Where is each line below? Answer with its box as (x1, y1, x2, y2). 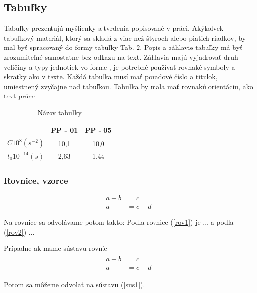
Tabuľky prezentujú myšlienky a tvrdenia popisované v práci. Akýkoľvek (4, 23, 224, 33)
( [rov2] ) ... (4, 226, 35, 237)
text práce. (4, 91, 37, 101)
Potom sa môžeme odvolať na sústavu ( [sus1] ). (4, 279, 145, 289)
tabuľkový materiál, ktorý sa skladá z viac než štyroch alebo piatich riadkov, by (4, 32, 246, 43)
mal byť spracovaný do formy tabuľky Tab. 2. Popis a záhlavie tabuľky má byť (4, 42, 243, 52)
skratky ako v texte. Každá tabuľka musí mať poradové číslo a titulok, (4, 71, 218, 82)
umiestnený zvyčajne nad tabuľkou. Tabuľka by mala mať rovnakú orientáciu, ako (4, 81, 253, 91)
